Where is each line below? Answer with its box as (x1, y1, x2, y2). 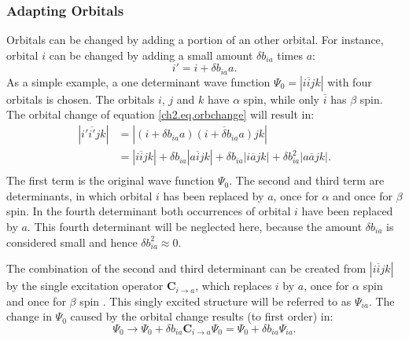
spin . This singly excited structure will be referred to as (79, 292, 352, 309)
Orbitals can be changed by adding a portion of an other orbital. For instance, (6, 31, 384, 48)
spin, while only (243, 90, 320, 107)
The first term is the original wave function (6, 172, 215, 189)
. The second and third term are (229, 172, 385, 189)
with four (327, 73, 372, 90)
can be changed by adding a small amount (49, 46, 253, 63)
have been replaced (301, 203, 393, 219)
